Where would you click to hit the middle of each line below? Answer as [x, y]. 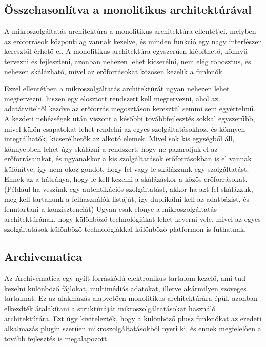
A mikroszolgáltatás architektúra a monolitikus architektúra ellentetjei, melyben [130, 31]
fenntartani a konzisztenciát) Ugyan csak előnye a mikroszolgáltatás [110, 209]
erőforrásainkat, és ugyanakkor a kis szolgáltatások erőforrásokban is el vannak [128, 159]
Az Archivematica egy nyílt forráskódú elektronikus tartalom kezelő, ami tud [125, 278]
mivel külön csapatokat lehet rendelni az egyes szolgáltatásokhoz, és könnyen [125, 128]
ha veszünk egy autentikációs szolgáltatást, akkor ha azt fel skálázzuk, [143, 189]
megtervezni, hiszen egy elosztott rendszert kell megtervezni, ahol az [111, 98]
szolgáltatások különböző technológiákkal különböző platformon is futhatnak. [125, 229]
